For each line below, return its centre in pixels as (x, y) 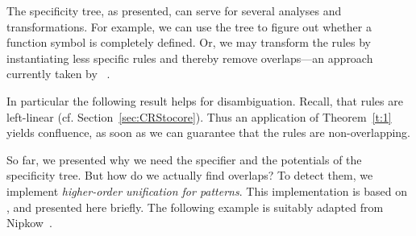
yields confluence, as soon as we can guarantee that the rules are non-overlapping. (209, 132)
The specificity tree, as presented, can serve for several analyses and (174, 10)
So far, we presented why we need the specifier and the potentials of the (184, 159)
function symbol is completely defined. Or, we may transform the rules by (189, 42)
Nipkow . (29, 223)
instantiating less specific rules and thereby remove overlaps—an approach (190, 58)
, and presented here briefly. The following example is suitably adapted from (195, 207)
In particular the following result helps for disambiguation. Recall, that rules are (205, 100)
